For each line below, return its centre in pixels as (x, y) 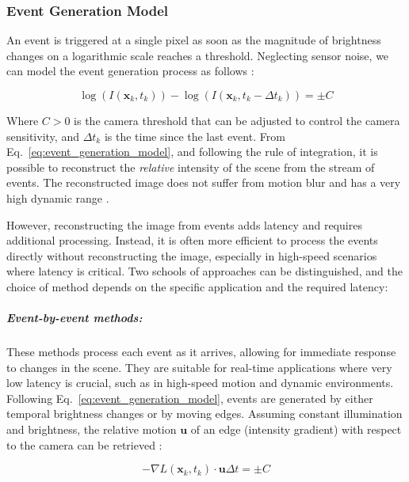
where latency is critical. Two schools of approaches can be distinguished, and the (204, 271)
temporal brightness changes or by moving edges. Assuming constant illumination (204, 414)
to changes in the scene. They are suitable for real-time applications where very (199, 367)
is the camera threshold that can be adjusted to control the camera (237, 120)
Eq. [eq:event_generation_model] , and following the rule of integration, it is (192, 152)
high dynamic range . (58, 197)
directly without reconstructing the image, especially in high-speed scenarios (192, 255)
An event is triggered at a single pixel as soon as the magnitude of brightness (194, 40)
